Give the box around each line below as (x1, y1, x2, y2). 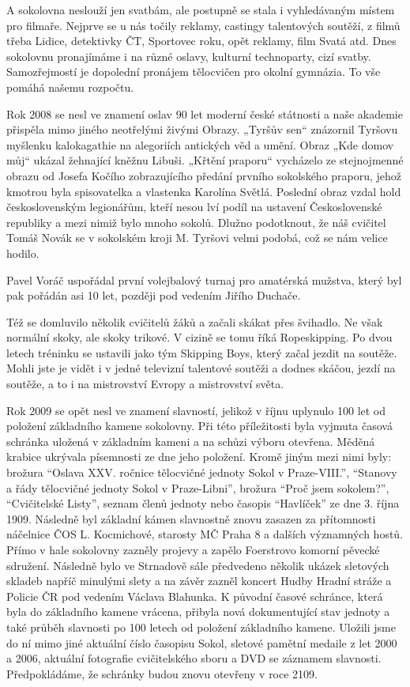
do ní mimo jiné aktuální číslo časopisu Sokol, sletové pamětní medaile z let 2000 (6, 634, 397, 651)
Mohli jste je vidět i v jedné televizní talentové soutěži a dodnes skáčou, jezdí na (6, 360, 396, 376)
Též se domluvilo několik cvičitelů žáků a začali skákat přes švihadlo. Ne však (6, 313, 383, 330)
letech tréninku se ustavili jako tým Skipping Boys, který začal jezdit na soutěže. (6, 344, 397, 360)
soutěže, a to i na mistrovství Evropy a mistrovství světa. (6, 376, 284, 392)
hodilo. (6, 244, 39, 261)
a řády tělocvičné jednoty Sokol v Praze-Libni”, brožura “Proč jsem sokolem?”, (6, 479, 389, 496)
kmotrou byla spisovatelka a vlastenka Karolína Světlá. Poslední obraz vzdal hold (6, 183, 401, 199)
